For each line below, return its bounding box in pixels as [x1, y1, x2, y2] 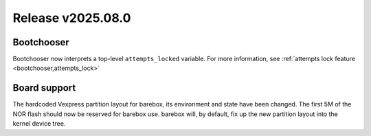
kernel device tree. [12, 120, 66, 128]
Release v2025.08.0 [12, 10, 131, 25]
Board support [12, 82, 76, 94]
